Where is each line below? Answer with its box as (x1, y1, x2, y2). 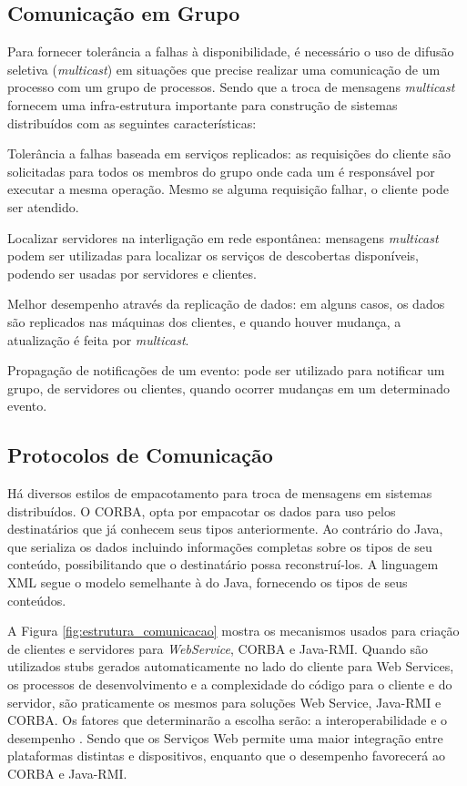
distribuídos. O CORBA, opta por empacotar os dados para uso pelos (7, 501, 396, 520)
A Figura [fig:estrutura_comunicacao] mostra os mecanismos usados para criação (7, 621, 460, 640)
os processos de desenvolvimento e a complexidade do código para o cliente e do (7, 675, 452, 694)
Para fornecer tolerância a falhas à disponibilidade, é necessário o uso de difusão (7, 42, 454, 61)
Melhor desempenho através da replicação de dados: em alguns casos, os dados (7, 294, 445, 313)
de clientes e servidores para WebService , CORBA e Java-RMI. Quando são (7, 638, 429, 658)
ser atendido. (7, 197, 79, 216)
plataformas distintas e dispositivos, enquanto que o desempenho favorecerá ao (7, 746, 445, 765)
